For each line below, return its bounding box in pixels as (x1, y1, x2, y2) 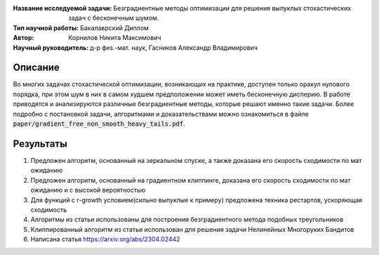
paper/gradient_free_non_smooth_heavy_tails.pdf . (13, 119, 185, 128)
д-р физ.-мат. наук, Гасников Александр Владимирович (90, 43, 258, 52)
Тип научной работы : (13, 23, 79, 32)
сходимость (30, 205, 67, 214)
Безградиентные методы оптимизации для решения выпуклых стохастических (113, 4, 352, 12)
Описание (13, 62, 60, 74)
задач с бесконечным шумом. (68, 14, 159, 22)
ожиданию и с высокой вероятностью (30, 186, 146, 195)
